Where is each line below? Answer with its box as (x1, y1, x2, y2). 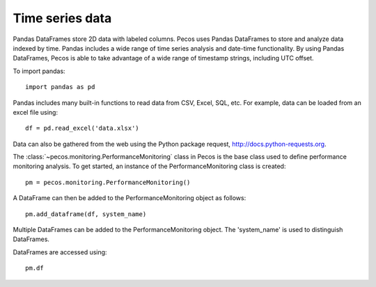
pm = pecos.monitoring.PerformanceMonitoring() (25, 178, 191, 186)
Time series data (13, 10, 112, 26)
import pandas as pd (25, 83, 95, 91)
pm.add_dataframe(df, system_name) (25, 210, 147, 218)
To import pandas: (13, 67, 65, 75)
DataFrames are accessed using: (13, 247, 107, 256)
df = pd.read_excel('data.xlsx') (25, 124, 139, 132)
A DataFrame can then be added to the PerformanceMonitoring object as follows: (13, 194, 246, 202)
